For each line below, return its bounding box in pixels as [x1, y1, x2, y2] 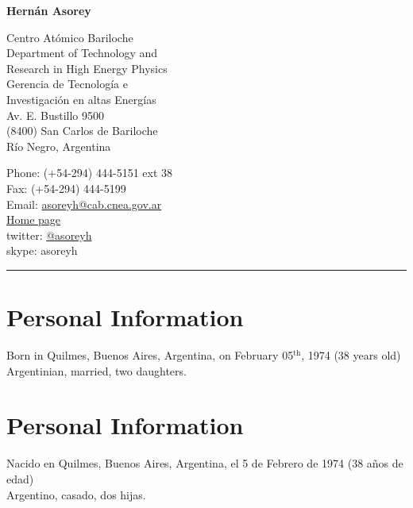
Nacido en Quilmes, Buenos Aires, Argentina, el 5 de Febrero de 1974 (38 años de [6, 455, 403, 471]
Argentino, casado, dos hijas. [6, 486, 146, 502]
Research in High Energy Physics [6, 60, 168, 76]
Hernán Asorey [6, 2, 91, 18]
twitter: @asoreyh [6, 226, 92, 243]
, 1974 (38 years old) [301, 347, 401, 364]
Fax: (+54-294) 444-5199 [6, 179, 126, 196]
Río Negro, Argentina [6, 137, 111, 154]
